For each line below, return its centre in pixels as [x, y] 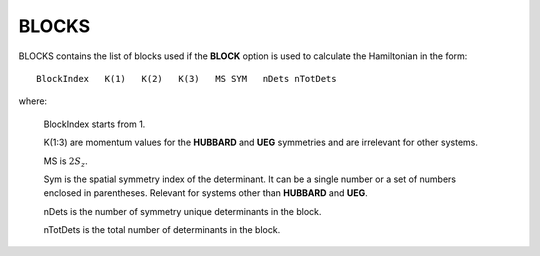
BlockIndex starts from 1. [94, 124]
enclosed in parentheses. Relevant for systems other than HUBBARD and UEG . [206, 193]
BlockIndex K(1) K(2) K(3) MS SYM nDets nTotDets [186, 78]
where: [33, 101]
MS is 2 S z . [66, 162]
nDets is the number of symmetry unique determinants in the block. [182, 211]
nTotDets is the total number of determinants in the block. [162, 230]
